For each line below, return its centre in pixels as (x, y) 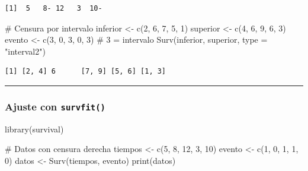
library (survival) (34, 129)
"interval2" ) (25, 51)
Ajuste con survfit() (55, 106)
